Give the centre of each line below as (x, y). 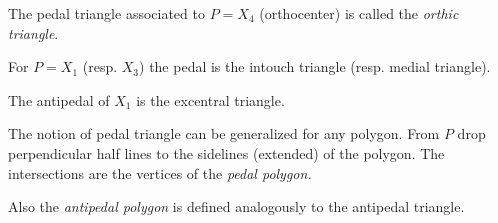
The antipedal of (59, 99)
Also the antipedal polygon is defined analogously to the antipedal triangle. (236, 206)
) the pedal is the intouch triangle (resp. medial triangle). (315, 66)
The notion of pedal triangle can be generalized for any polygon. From (224, 133)
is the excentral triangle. (210, 99)
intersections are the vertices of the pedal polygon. (160, 172)
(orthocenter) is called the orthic (359, 13)
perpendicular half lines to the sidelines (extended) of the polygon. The (226, 152)
